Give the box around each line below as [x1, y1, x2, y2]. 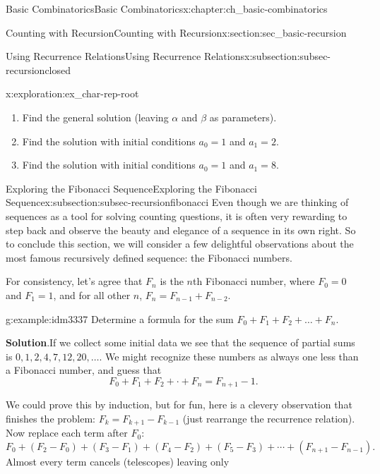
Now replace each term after [6, 425, 128, 440]
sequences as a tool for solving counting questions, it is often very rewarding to [6, 208, 348, 223]
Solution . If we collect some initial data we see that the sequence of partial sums [6, 335, 355, 350]
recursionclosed [6, 62, 71, 77]
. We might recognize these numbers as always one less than [99, 348, 359, 363]
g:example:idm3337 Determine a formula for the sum [6, 311, 234, 326]
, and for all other [53, 287, 131, 302]
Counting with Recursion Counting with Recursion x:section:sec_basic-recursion [6, 25, 347, 39]
